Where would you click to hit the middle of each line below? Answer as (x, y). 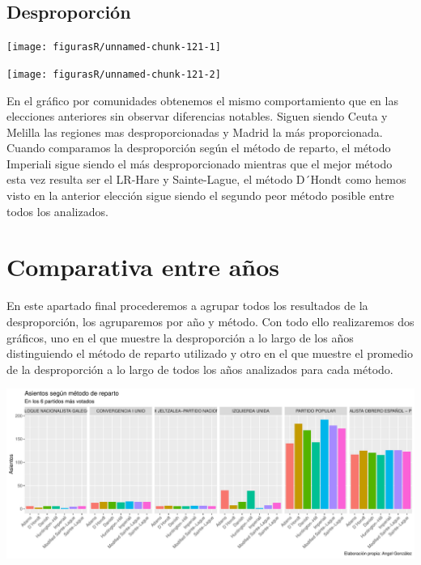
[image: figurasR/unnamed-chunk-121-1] (114, 47)
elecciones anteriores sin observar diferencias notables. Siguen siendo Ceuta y (197, 116)
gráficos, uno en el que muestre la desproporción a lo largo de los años (180, 337)
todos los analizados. (57, 211)
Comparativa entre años (143, 267)
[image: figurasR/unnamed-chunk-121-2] (114, 74)
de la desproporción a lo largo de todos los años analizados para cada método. (200, 369)
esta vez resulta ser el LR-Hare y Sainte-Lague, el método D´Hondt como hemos (206, 179)
